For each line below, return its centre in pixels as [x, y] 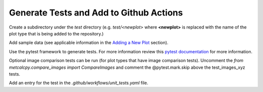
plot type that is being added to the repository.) [56, 33]
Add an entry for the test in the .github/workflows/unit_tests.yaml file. [79, 83]
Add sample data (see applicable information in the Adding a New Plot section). [89, 43]
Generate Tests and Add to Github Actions [96, 13]
